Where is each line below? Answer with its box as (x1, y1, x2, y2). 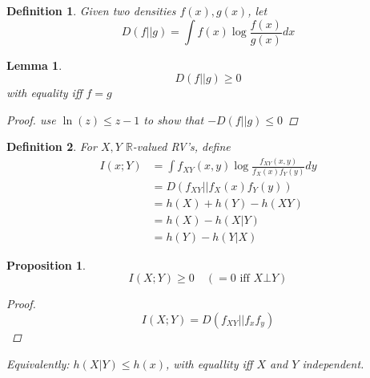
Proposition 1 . (6, 256, 86, 273)
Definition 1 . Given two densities (6, 2, 176, 18)
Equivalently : (6, 355, 70, 372)
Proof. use (6, 111, 56, 128)
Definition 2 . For (6, 138, 97, 155)
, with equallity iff (166, 355, 253, 372)
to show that (143, 111, 204, 128)
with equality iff (6, 84, 82, 101)
